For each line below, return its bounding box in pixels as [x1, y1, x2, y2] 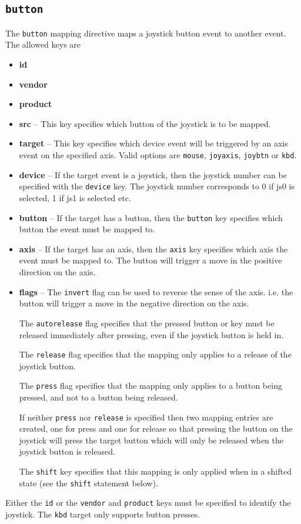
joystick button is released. [19, 445, 116, 458]
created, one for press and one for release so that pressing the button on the [19, 422, 293, 435]
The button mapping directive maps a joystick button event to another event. [5, 26, 286, 39]
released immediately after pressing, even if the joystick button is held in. [19, 328, 284, 341]
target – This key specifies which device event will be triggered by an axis [19, 137, 288, 149]
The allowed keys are [5, 38, 81, 51]
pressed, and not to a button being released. [19, 391, 178, 403]
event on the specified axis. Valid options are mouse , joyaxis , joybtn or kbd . [19, 149, 297, 161]
